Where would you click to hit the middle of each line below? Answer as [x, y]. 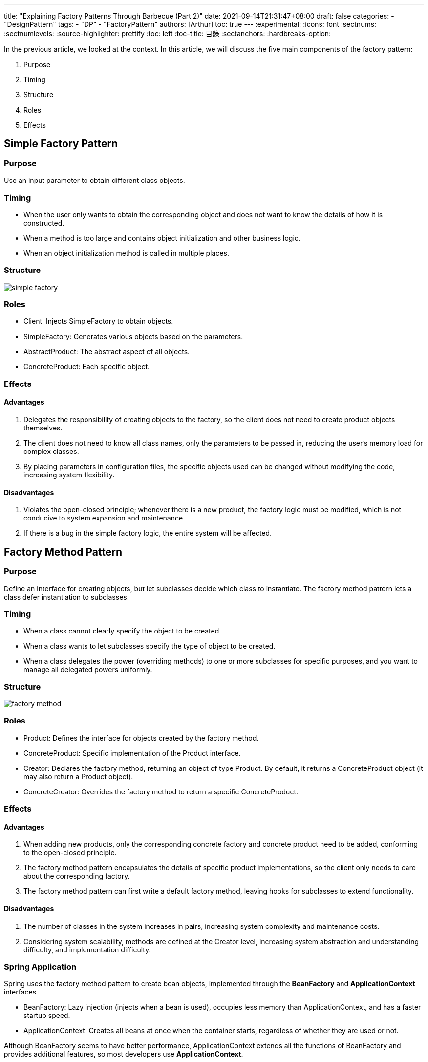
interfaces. [21, 992]
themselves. [43, 428]
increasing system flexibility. [69, 475]
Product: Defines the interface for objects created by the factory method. [141, 738]
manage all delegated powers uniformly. [88, 670]
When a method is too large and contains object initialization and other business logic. [162, 238]
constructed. [44, 223]
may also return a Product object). [78, 776]
